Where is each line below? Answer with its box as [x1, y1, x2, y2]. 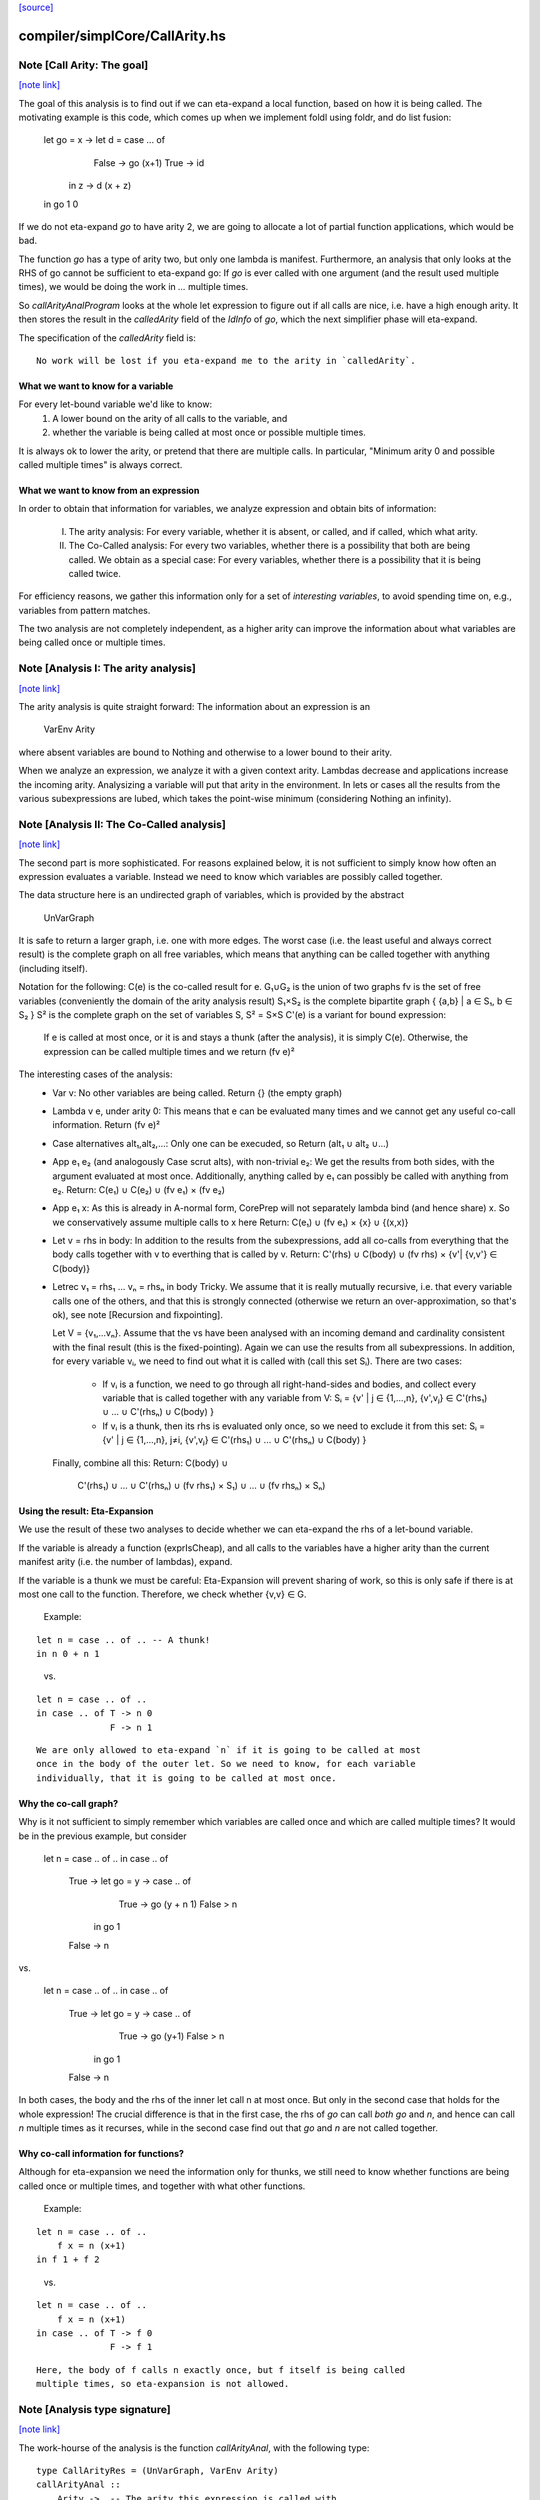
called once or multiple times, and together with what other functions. [18, 2180, 306, 2192]
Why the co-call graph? [18, 1797, 119, 1809]
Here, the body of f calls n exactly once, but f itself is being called [36, 2364, 406, 2375]
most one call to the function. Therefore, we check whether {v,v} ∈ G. [18, 1588, 307, 1600]
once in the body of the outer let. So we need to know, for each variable [36, 1758, 416, 1770]
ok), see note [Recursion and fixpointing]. [52, 1309, 224, 1321]
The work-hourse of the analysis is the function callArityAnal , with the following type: [18, 2441, 370, 2454]
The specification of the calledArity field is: [18, 331, 197, 344]
